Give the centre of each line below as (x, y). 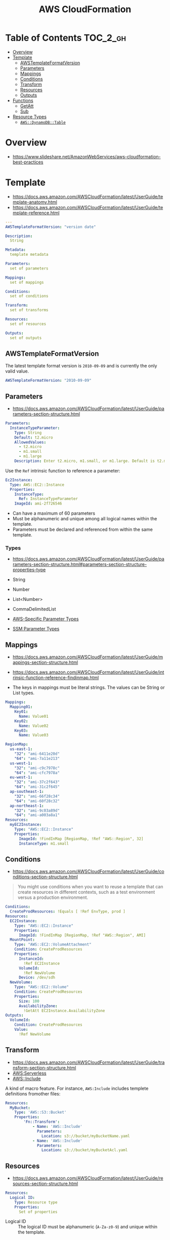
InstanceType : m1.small (44, 844)
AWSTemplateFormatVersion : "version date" (51, 227)
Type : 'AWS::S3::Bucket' (40, 1113)
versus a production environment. (53, 897)
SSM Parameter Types (36, 629)
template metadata (29, 255)
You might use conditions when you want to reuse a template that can (90, 887)
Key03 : (21, 730)
